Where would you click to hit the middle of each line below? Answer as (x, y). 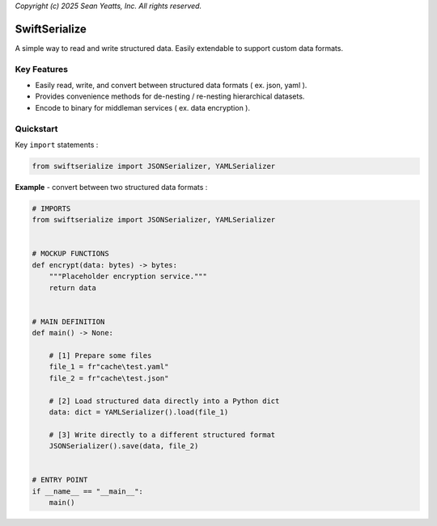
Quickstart (36, 128)
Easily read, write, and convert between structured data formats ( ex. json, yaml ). (171, 86)
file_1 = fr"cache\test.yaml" (109, 367)
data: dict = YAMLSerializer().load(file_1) (139, 412)
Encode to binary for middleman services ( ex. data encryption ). (143, 107)
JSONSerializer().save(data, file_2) (124, 446)
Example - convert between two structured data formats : (111, 187)
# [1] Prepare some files (100, 356)
